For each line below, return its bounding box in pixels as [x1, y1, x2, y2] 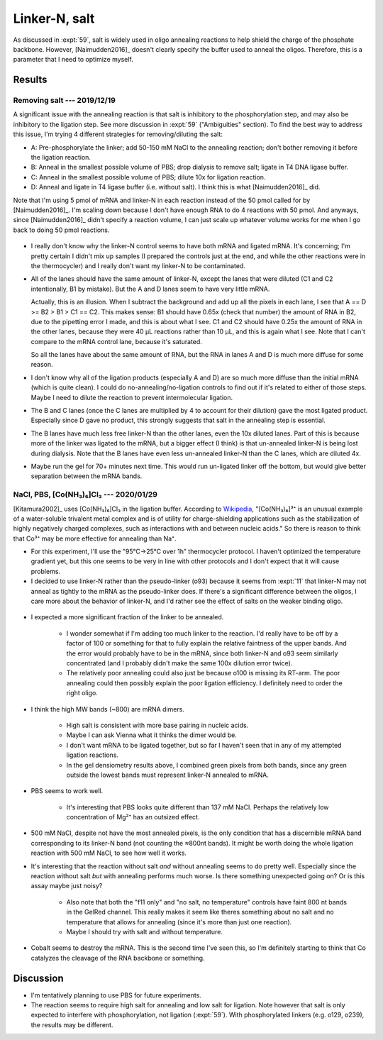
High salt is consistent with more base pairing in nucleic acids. [66, 721, 249, 729]
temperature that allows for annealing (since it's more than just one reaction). [66, 917, 292, 926]
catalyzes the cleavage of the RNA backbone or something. [30, 953, 205, 962]
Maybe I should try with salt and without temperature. [66, 927, 223, 936]
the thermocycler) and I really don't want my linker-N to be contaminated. [30, 261, 246, 270]
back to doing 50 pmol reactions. [13, 226, 110, 234]
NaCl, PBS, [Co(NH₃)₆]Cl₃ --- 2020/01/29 [13, 489, 157, 499]
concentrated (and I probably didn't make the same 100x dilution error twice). [66, 658, 293, 667]
